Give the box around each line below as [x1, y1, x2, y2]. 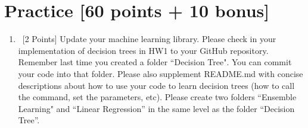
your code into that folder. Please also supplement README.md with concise [18, 67, 303, 79]
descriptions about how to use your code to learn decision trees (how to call [18, 79, 295, 91]
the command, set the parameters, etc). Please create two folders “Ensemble [18, 91, 297, 103]
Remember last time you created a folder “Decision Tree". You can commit [18, 56, 292, 68]
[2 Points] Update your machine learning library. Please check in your [22, 33, 276, 45]
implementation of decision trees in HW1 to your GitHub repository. [18, 44, 269, 56]
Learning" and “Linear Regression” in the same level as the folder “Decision [18, 102, 295, 114]
